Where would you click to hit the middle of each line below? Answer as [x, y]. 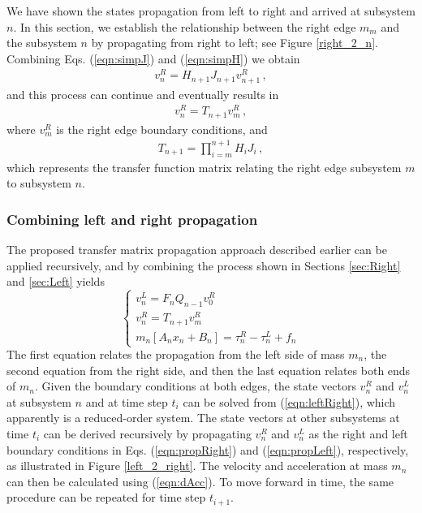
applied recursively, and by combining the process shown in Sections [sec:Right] [204, 265]
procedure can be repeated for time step [106, 497]
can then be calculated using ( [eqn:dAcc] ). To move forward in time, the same [200, 481]
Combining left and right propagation [132, 219]
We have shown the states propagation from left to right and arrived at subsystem [211, 11]
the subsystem [42, 43]
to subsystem [39, 183]
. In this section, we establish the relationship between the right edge [185, 26]
